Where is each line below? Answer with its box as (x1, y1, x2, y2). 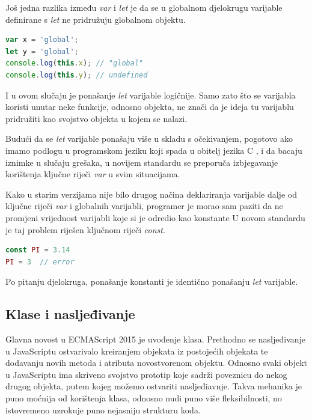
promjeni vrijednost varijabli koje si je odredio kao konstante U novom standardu (5, 211, 305, 224)
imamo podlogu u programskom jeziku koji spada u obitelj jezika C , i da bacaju (5, 144, 302, 156)
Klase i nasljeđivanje (5, 305, 135, 323)
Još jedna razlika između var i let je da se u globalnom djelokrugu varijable (5, 1, 283, 13)
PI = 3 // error (5, 257, 75, 266)
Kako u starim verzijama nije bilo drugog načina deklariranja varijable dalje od (5, 187, 297, 200)
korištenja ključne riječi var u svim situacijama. (5, 168, 180, 180)
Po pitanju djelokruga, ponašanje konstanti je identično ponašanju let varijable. (5, 275, 298, 288)
